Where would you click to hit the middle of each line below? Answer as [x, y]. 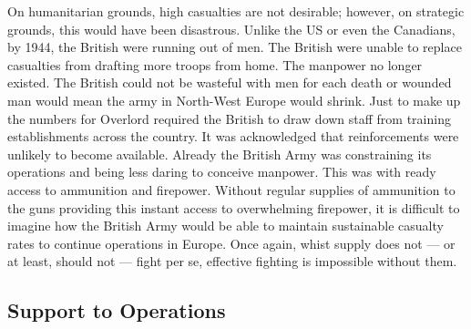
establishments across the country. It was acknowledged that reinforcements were [233, 136]
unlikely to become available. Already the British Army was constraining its [220, 154]
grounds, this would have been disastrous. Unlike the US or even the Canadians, [231, 29]
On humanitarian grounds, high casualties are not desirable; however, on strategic [236, 11]
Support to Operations [117, 310]
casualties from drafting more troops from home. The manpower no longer [215, 64]
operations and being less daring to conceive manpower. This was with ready [222, 172]
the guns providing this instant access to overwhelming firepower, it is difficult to [234, 207]
